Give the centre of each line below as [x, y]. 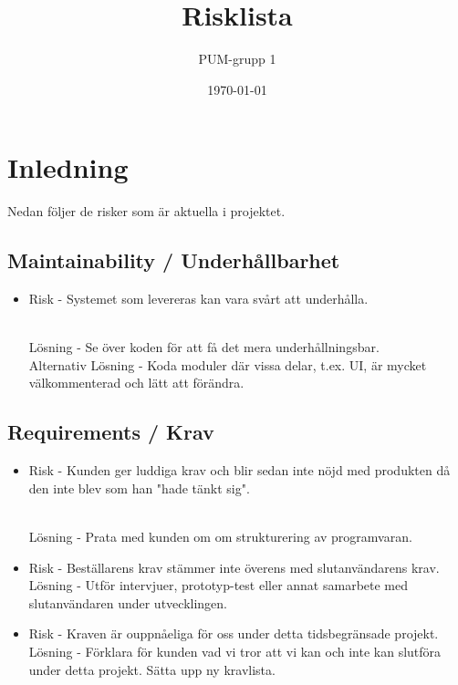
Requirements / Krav [111, 432]
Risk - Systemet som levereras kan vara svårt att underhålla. [198, 299]
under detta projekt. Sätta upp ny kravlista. [152, 669]
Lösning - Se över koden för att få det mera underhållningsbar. [204, 347]
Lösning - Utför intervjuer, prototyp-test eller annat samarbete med [219, 585]
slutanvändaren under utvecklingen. [128, 602]
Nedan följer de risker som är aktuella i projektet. [146, 211]
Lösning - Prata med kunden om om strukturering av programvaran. [220, 536]
